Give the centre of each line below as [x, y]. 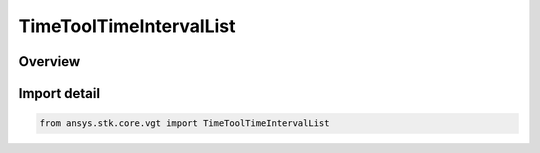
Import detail [59, 93]
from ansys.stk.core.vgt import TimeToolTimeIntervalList [184, 123]
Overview [49, 61]
